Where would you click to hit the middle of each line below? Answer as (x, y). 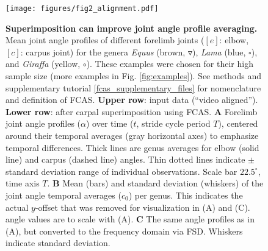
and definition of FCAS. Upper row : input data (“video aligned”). (132, 100)
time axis (23, 183)
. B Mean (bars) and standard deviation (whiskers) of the (155, 183)
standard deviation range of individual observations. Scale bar (121, 171)
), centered (238, 123)
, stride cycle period (173, 123)
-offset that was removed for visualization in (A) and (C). (143, 207)
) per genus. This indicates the (186, 195)
